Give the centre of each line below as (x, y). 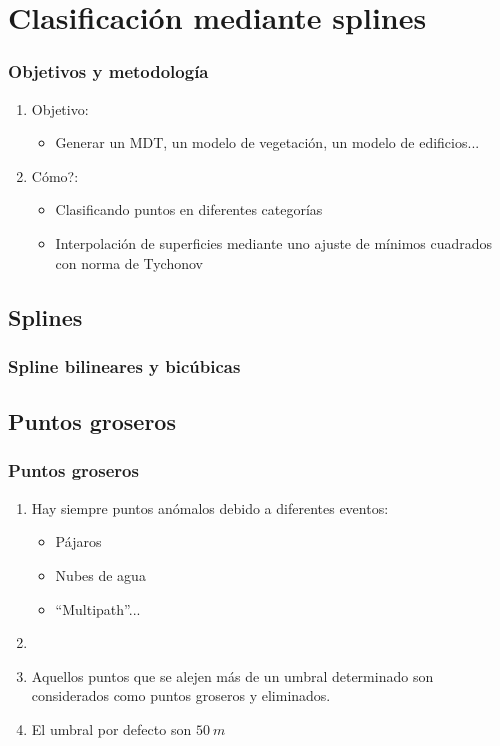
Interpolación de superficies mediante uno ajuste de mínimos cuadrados (274, 242)
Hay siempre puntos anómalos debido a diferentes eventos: (210, 507)
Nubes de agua (100, 574)
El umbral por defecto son (111, 728)
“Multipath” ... (98, 608)
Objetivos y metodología (108, 71)
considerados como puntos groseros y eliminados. (181, 695)
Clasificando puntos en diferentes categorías (189, 209)
